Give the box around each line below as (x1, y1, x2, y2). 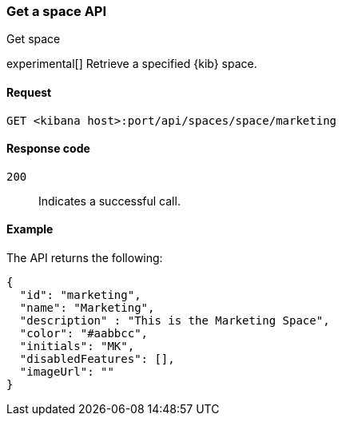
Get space (6, 32, 61, 46)
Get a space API (6, 3, 107, 19)
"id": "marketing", (19, 289, 141, 302)
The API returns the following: (6, 251, 163, 265)
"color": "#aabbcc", (19, 327, 149, 340)
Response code (6, 141, 90, 156)
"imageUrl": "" (19, 365, 114, 379)
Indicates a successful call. (38, 193, 181, 208)
